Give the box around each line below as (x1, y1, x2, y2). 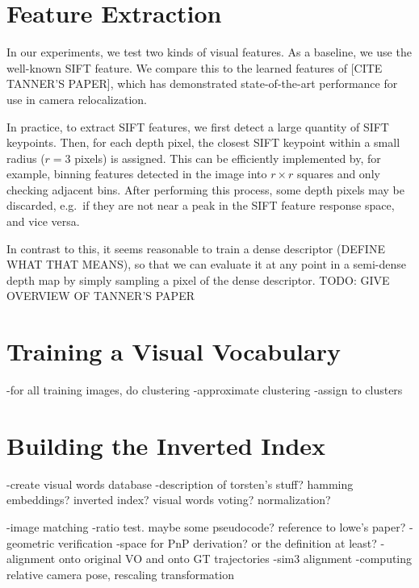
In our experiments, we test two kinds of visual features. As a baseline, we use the (6, 44, 412, 60)
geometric (6, 534, 55, 551)
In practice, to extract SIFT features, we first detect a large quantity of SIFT (6, 118, 389, 135)
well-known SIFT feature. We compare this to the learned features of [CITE (6, 59, 383, 76)
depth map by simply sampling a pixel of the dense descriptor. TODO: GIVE (6, 271, 390, 288)
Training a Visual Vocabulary (6, 335, 341, 368)
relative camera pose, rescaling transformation (6, 565, 234, 582)
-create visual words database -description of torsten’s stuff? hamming (6, 475, 354, 492)
